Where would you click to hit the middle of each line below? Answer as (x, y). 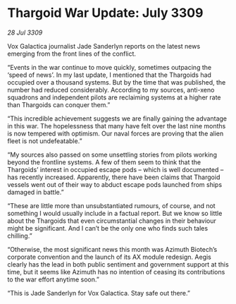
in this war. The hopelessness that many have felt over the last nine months (117, 126)
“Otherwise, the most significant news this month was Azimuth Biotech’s (112, 249)
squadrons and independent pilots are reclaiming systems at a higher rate (114, 97)
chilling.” (20, 236)
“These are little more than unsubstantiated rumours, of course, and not (112, 205)
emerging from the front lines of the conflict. (72, 54)
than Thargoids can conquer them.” (59, 104)
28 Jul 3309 (25, 32)
